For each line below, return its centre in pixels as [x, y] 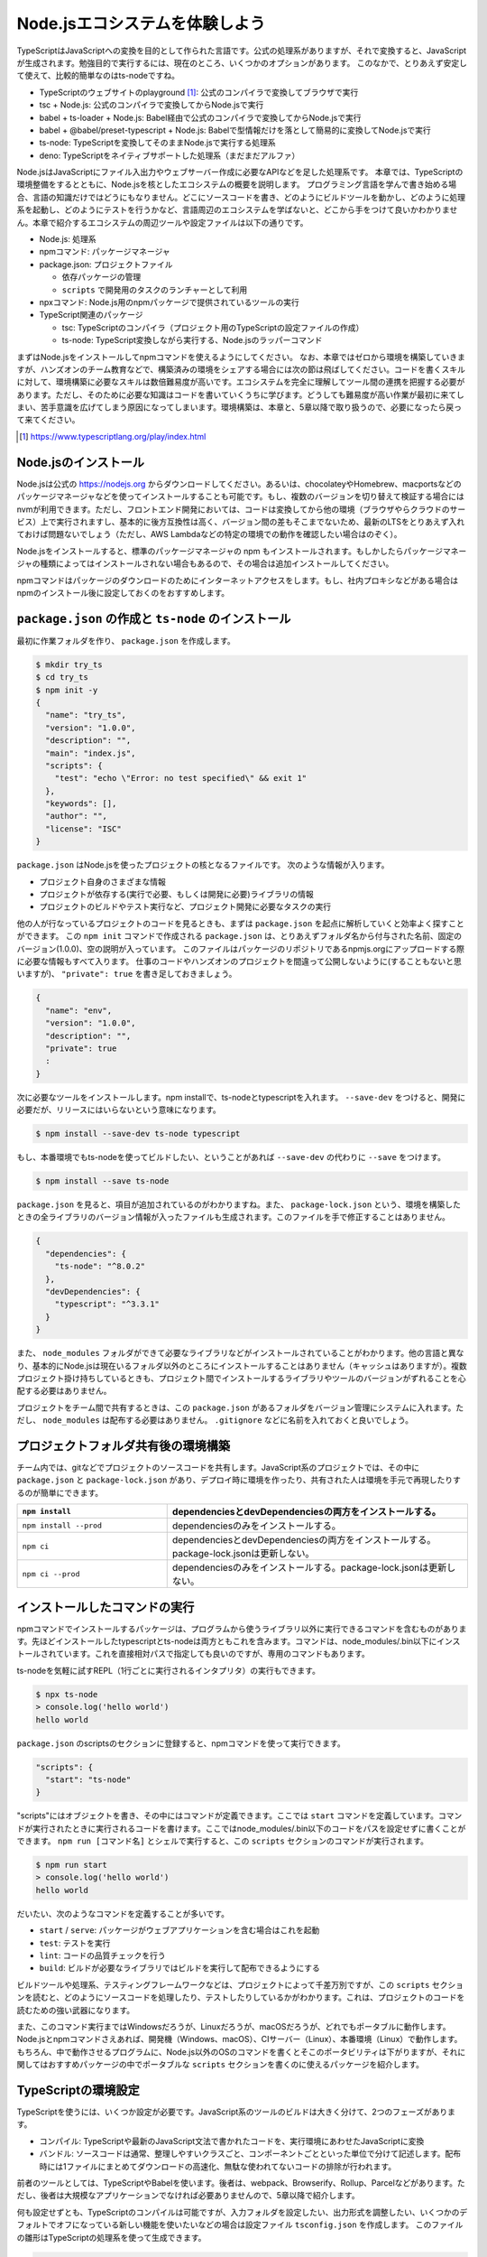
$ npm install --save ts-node [102, 1181]
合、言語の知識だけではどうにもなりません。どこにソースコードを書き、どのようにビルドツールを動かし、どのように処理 [241, 197]
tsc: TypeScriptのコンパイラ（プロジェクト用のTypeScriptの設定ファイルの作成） [213, 327]
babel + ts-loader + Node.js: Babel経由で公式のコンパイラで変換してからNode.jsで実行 [200, 117]
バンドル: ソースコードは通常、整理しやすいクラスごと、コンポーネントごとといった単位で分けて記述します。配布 [250, 2154]
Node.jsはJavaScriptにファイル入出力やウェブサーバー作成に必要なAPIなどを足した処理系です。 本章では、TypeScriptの [240, 172]
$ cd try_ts [62, 678]
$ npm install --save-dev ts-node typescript [138, 1134]
